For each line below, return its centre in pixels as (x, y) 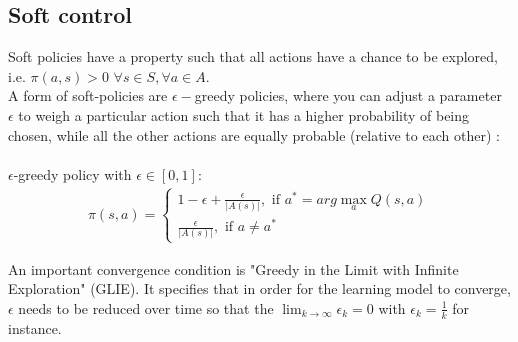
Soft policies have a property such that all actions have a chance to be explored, (253, 56)
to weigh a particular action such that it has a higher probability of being (244, 114)
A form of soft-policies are (88, 95)
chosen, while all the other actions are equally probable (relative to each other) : (254, 134)
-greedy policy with (72, 173)
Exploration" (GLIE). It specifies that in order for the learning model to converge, (259, 288)
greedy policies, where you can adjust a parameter (348, 95)
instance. (35, 327)
